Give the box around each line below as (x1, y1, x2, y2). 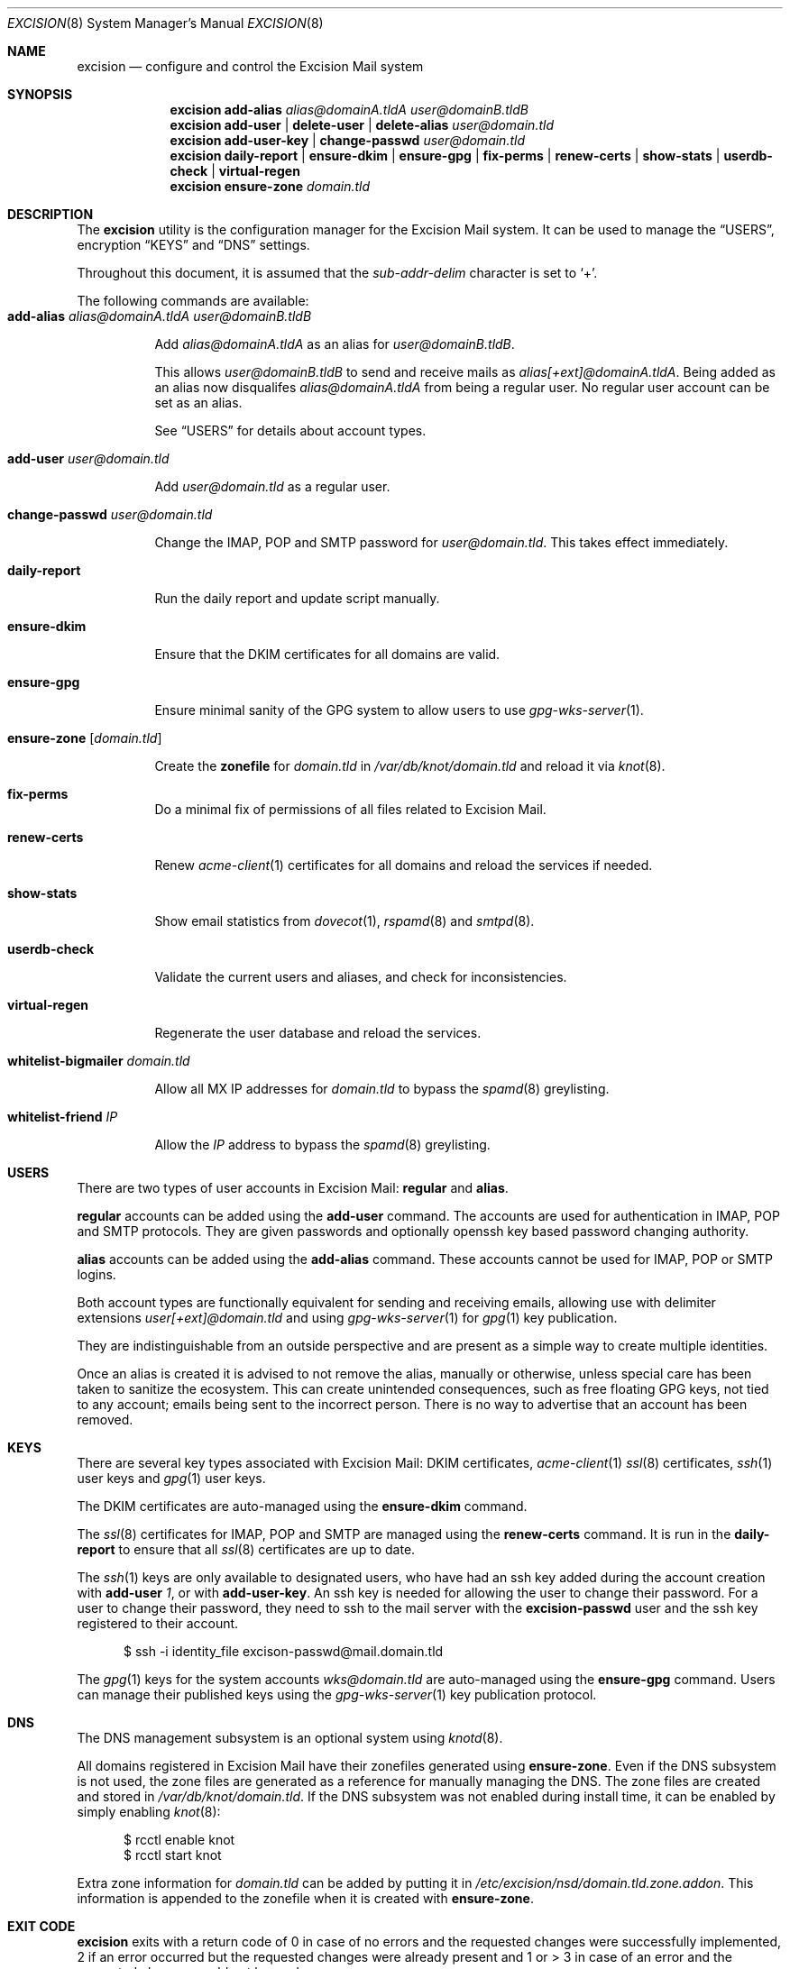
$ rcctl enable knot (124, 1832, 235, 1847)
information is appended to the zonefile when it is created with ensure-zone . (77, 1891, 534, 1906)
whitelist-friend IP (7, 1109, 118, 1124)
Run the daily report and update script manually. (154, 591, 440, 606)
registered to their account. (77, 1616, 239, 1631)
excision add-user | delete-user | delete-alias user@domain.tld (170, 117, 554, 133)
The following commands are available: (77, 293, 309, 308)
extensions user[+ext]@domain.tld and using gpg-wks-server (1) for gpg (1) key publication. (77, 1310, 618, 1325)
